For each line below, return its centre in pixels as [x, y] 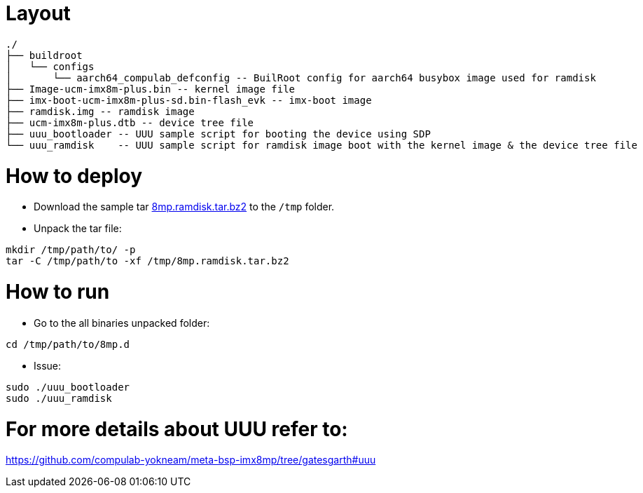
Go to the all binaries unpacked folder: [122, 323]
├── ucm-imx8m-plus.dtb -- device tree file [130, 122]
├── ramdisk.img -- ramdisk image [100, 111]
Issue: [48, 365]
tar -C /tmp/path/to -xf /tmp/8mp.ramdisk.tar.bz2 [147, 261]
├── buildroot [44, 55]
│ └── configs [50, 66]
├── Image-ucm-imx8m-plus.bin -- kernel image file [151, 89]
